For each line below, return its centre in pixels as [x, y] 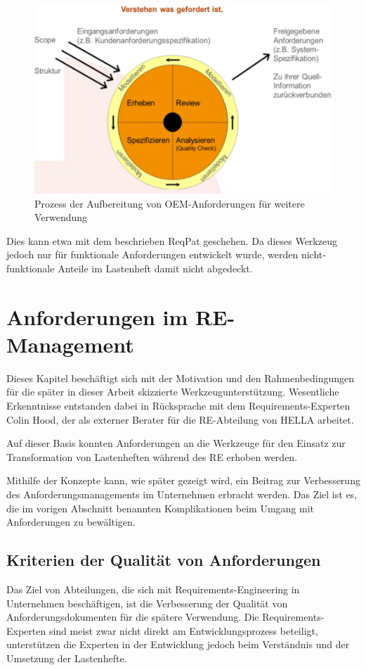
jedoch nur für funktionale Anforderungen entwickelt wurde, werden [152, 254]
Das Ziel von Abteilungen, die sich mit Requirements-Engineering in [153, 589]
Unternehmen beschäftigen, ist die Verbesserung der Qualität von [147, 603]
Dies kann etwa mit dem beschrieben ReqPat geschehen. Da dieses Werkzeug [172, 240]
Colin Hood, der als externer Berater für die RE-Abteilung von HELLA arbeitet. [180, 419]
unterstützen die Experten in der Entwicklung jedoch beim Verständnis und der [178, 644]
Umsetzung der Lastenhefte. [67, 658]
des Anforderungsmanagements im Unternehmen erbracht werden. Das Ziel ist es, [182, 494]
